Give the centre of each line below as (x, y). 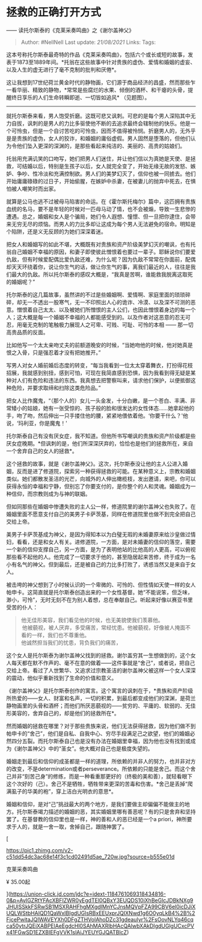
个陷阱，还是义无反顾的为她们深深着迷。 (56, 231)
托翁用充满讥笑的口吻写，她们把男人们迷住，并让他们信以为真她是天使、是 (98, 158)
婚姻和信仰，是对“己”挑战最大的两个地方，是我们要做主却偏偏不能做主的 (96, 804)
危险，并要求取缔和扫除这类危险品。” (56, 388)
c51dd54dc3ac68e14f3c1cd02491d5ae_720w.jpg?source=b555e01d (90, 857)
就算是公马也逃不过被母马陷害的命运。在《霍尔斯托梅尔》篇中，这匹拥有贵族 (101, 201)
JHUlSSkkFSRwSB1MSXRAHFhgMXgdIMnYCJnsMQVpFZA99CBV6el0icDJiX (101, 907)
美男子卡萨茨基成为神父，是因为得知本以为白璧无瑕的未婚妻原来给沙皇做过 (98, 534)
